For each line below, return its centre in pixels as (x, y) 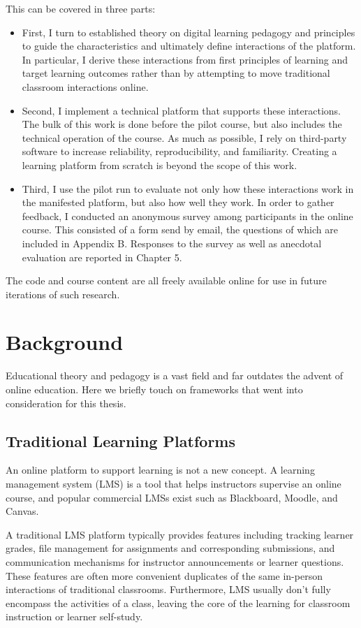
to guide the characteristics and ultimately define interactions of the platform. (189, 46)
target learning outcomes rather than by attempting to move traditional (176, 73)
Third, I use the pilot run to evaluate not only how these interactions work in (188, 188)
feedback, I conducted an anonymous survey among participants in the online (187, 216)
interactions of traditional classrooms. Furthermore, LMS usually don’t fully (168, 589)
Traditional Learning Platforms (120, 440)
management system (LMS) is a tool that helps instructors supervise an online (174, 483)
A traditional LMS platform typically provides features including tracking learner (180, 534)
